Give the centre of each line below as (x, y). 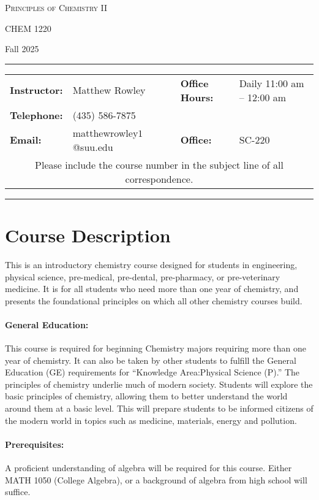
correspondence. (159, 179)
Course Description (88, 235)
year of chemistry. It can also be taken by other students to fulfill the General (151, 360)
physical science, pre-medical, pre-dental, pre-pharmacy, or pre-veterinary (143, 276)
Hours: (197, 97)
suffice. (18, 492)
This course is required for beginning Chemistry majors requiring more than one (156, 348)
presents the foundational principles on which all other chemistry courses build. (154, 300)
